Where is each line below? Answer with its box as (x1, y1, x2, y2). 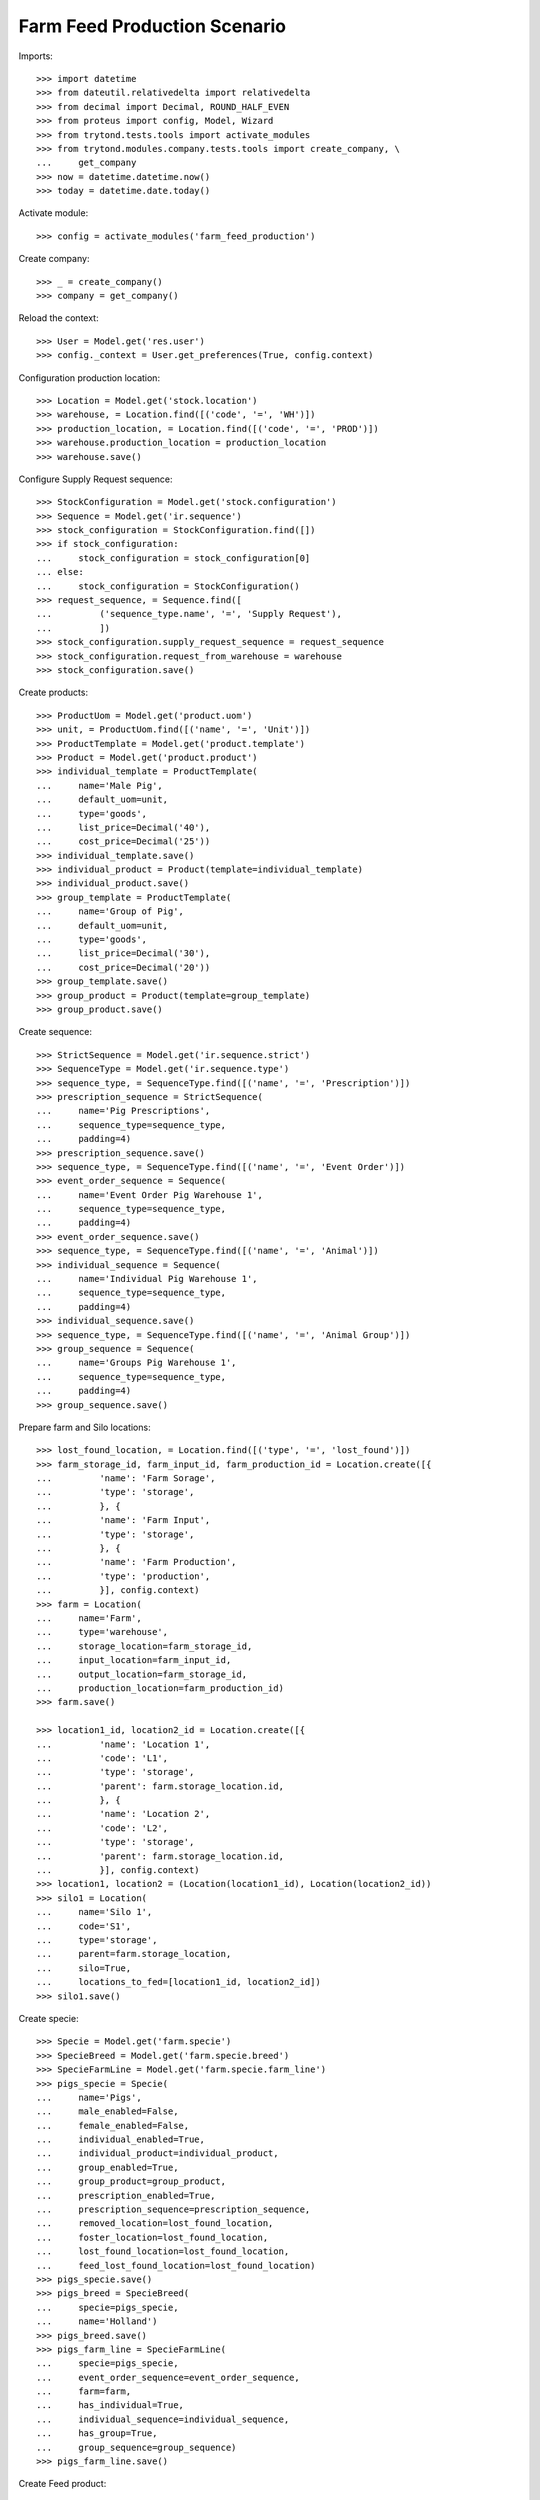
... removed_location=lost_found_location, (36, 2218, 274, 2229)
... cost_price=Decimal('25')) (36, 836, 211, 847)
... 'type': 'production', (36, 1570, 211, 1582)
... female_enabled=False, (36, 2120, 190, 2131)
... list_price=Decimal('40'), (36, 821, 211, 833)
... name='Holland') (36, 2316, 158, 2327)
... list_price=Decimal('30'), (36, 948, 211, 959)
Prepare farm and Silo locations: (18, 1421, 151, 1433)
